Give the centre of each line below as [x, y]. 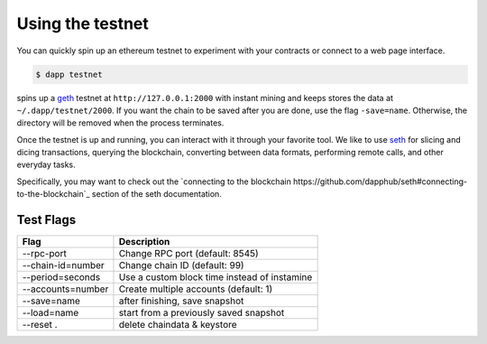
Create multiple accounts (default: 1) [196, 289]
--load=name [51, 313]
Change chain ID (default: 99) [181, 265]
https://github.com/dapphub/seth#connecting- [381, 181]
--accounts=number [65, 289]
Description [144, 242]
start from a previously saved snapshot [202, 313]
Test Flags [46, 220]
